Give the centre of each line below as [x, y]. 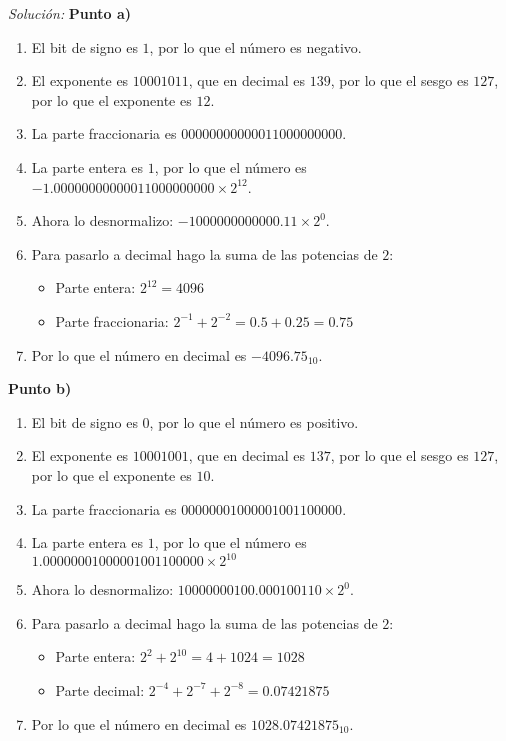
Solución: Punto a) [70, 13]
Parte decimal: [100, 689]
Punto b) [40, 388]
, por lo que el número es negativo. [255, 46]
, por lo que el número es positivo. [254, 421]
